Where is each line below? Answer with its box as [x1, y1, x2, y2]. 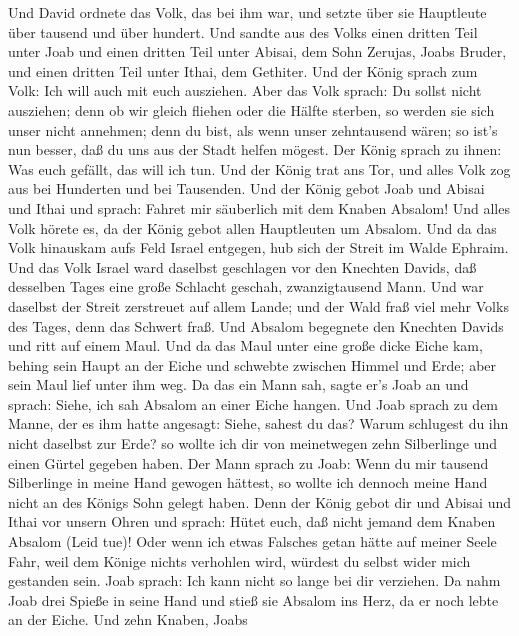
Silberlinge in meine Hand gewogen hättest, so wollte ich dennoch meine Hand [8, 472, 488, 493]
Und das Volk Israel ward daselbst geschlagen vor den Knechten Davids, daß [8, 256, 477, 277]
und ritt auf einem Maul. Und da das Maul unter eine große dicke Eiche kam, [8, 335, 483, 356]
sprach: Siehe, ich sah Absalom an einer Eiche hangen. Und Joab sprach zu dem [8, 393, 499, 414]
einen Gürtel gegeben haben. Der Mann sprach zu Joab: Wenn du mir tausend [8, 452, 489, 473]
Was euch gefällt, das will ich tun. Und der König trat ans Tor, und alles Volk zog [8, 158, 511, 179]
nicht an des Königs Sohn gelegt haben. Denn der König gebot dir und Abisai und [8, 491, 512, 512]
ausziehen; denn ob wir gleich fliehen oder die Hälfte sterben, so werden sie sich [8, 99, 495, 120]
